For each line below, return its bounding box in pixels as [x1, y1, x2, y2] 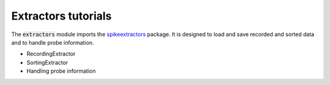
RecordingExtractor [26, 50, 76, 57]
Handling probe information [26, 67, 96, 75]
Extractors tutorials [11, 9, 112, 23]
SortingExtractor [26, 59, 68, 66]
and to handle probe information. [11, 39, 94, 46]
